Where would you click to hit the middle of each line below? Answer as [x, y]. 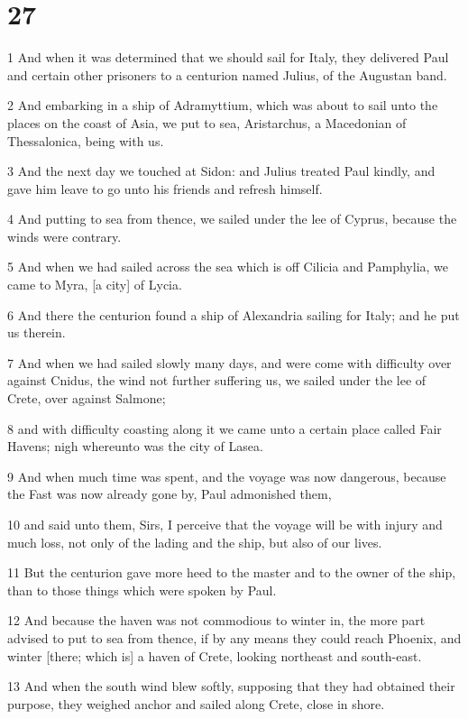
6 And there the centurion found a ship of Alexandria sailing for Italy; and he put [234, 314]
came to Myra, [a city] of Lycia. [95, 285]
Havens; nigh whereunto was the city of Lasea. [135, 446]
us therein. [37, 332]
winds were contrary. [64, 236]
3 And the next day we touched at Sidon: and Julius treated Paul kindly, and [221, 171]
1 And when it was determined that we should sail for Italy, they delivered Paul [228, 57]
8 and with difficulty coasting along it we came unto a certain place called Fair [225, 428]
